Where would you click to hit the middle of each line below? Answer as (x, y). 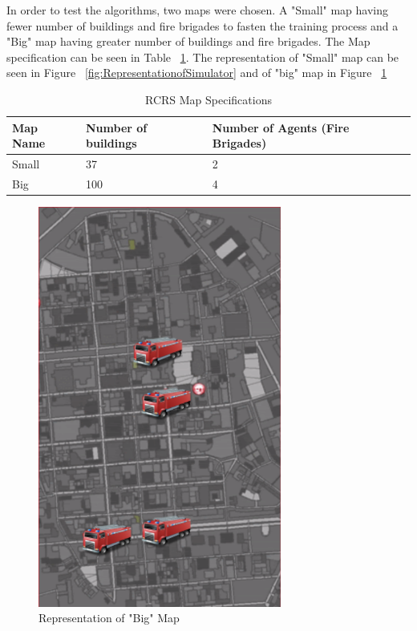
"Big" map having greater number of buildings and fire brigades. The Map (188, 41)
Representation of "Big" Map (109, 618)
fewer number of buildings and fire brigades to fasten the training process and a (202, 25)
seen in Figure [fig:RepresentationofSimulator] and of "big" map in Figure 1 (197, 73)
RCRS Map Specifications (208, 99)
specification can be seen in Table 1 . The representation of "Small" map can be (203, 57)
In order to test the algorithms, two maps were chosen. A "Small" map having (197, 10)
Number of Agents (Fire (281, 127)
